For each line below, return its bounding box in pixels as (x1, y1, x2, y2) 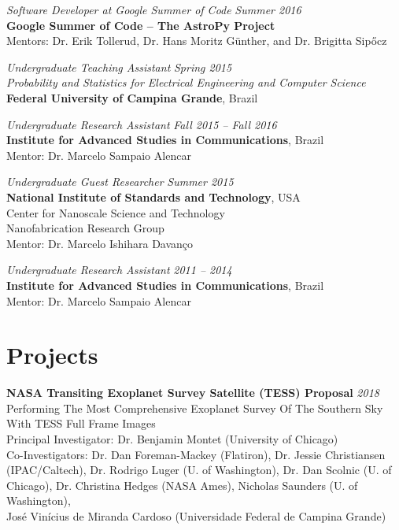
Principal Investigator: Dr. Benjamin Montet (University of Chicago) (6, 431, 338, 447)
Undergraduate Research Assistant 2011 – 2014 (6, 261, 232, 278)
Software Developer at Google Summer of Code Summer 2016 (6, 2, 301, 17)
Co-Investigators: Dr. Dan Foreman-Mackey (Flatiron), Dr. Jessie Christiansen (6, 446, 386, 462)
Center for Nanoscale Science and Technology (6, 204, 225, 221)
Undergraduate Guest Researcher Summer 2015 (6, 173, 234, 190)
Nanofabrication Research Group (6, 220, 164, 236)
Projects (6, 339, 98, 371)
